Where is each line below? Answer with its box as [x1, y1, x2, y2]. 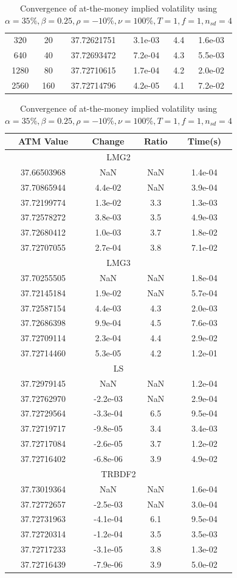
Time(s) [187, 135, 222, 148]
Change [92, 135, 125, 148]
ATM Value [18, 135, 69, 148]
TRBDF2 [101, 467, 136, 480]
